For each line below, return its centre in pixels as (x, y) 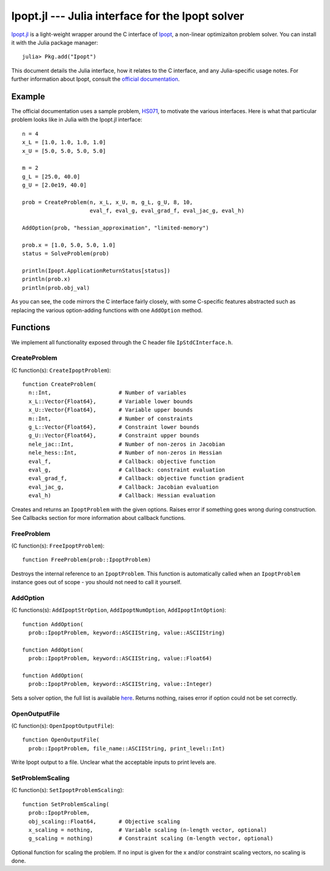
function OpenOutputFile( (61, 740)
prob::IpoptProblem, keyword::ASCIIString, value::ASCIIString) (127, 633)
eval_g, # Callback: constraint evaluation (127, 470)
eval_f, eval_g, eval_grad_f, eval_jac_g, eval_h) (167, 211)
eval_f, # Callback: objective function (122, 461)
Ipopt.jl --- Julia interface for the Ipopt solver (128, 16)
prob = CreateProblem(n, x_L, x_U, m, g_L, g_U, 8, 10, (108, 202)
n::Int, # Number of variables (107, 393)
